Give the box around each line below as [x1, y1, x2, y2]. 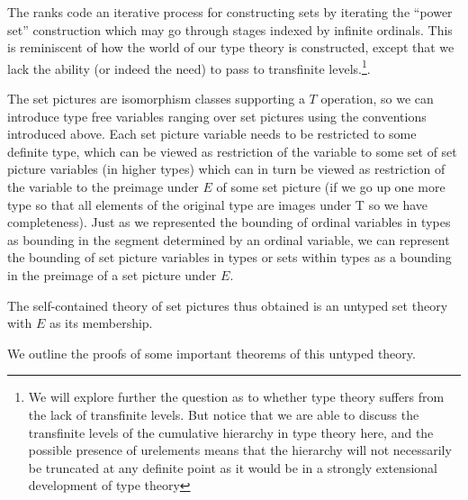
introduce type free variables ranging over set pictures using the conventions [7, 106, 427, 125]
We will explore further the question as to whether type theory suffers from [28, 387, 445, 406]
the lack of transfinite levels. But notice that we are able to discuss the [28, 405, 419, 423]
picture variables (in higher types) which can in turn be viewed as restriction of [7, 159, 445, 178]
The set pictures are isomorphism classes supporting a [7, 89, 305, 108]
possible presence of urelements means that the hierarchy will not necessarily [28, 441, 452, 459]
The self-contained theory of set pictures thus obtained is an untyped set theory [7, 295, 448, 314]
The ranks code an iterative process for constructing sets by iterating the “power [7, 3, 453, 21]
